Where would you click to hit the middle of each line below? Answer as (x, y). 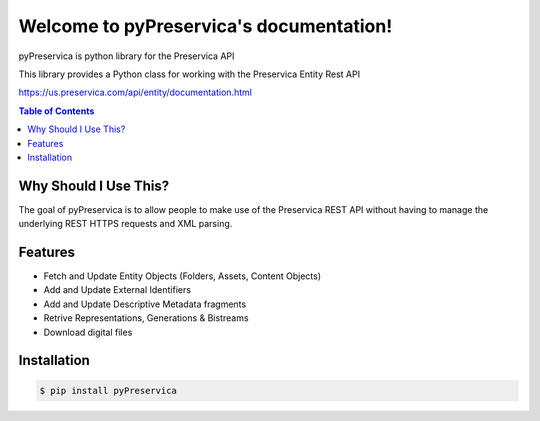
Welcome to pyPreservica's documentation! (205, 26)
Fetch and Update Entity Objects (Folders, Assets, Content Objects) (182, 276)
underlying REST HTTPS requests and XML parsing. (125, 224)
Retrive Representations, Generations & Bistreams (146, 318)
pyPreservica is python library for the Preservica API (126, 56)
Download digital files (88, 332)
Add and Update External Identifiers (117, 290)
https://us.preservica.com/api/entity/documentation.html (135, 92)
